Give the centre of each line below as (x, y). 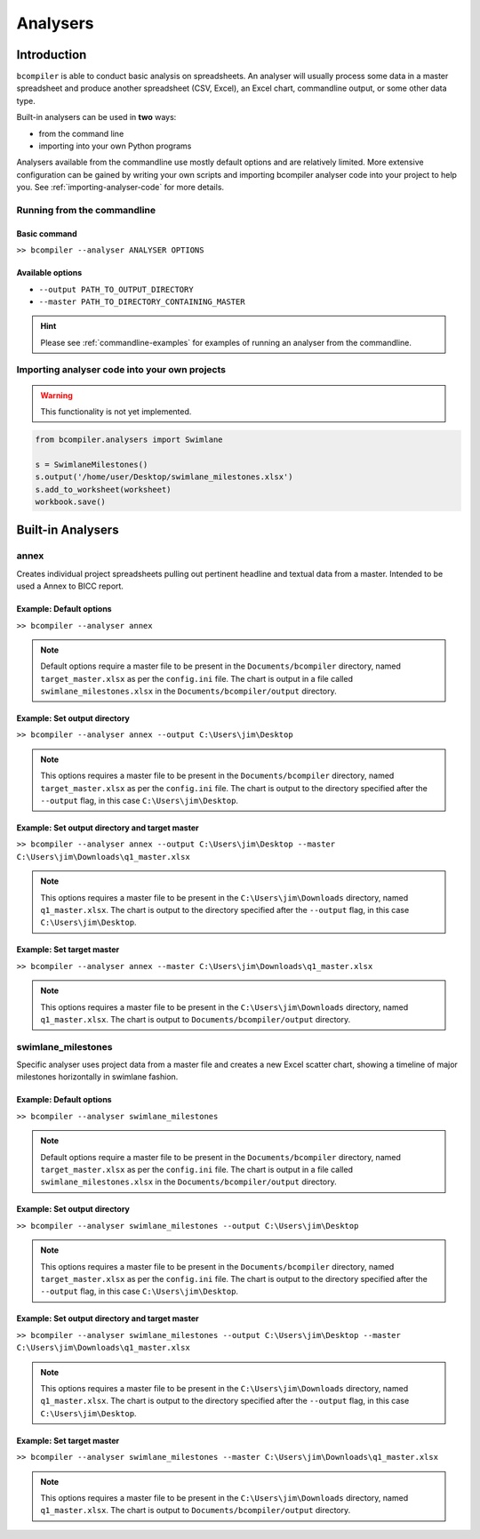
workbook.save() (71, 501)
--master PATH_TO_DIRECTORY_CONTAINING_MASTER (142, 301)
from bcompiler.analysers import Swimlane (129, 440)
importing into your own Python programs (115, 146)
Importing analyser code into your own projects (121, 370)
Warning (56, 395)
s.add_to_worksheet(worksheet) (104, 489)
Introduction (52, 55)
